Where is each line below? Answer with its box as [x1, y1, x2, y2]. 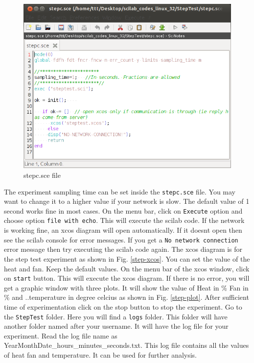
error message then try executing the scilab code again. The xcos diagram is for [4, 244, 243, 254]
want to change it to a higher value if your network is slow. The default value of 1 [4, 196, 250, 206]
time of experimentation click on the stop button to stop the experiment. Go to [4, 301, 242, 312]
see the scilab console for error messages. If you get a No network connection [4, 234, 238, 244]
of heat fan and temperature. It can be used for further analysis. [4, 350, 197, 360]
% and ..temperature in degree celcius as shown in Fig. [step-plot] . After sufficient [4, 292, 249, 302]
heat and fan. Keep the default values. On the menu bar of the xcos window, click [4, 263, 250, 273]
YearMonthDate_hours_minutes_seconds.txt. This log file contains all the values [4, 340, 249, 350]
